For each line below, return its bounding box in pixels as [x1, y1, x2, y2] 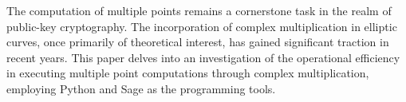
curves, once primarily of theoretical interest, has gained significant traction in [6, 33, 389, 50]
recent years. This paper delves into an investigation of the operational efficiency [6, 49, 400, 65]
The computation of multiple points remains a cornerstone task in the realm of [6, 2, 392, 18]
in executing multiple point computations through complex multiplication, [6, 65, 369, 81]
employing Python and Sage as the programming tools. [6, 80, 276, 96]
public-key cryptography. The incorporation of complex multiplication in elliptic [6, 18, 397, 34]
